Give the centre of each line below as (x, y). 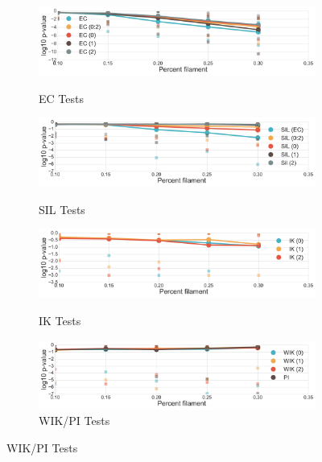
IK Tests (60, 320)
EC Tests (61, 98)
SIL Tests (62, 209)
